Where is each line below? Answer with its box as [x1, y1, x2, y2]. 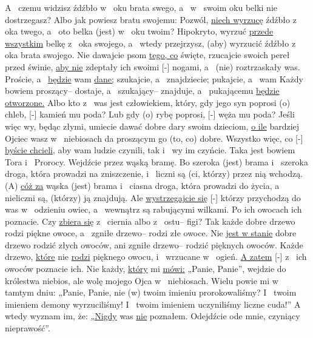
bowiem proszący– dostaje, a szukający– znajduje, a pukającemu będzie [5, 84, 280, 97]
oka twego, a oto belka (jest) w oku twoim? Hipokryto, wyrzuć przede [5, 25, 274, 38]
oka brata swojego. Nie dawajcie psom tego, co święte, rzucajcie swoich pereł [5, 48, 290, 61]
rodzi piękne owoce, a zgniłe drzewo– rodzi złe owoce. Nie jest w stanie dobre [5, 227, 297, 239]
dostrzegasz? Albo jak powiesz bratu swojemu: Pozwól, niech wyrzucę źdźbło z [5, 13, 297, 25]
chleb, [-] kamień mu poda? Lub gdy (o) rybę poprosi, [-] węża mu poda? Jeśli [5, 108, 295, 121]
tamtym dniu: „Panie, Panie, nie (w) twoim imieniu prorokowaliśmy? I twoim [5, 286, 297, 299]
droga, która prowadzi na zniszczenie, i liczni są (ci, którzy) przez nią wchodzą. [5, 167, 303, 180]
